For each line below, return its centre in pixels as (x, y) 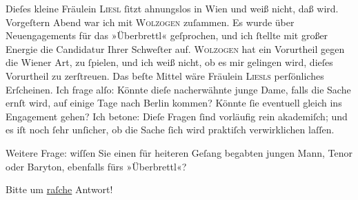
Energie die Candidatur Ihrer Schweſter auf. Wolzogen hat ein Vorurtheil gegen (175, 48)
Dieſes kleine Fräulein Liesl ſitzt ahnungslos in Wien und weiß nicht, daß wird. (172, 8)
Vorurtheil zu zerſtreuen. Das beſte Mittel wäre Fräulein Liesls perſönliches (165, 75)
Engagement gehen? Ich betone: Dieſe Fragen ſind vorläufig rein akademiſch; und (177, 116)
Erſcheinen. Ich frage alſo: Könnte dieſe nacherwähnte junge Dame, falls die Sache (178, 89)
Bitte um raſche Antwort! (59, 189)
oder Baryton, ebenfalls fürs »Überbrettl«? (96, 166)
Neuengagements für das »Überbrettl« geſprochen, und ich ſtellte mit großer (167, 35)
